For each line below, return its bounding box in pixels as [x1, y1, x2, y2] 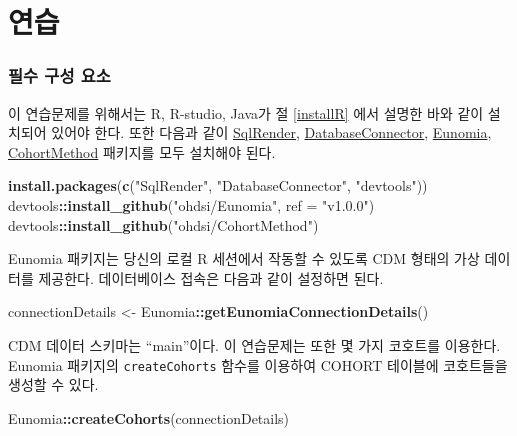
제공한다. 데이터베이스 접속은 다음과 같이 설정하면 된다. [38, 267, 384, 288]
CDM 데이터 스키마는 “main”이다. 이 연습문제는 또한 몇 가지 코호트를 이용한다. [8, 334, 501, 355]
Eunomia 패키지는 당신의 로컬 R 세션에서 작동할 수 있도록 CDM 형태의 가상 [8, 248, 480, 269]
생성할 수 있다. [8, 374, 99, 395]
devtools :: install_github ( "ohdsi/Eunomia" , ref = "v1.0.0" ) [8, 194, 375, 215]
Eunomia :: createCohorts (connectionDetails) [8, 407, 290, 428]
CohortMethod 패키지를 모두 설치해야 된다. [8, 141, 276, 162]
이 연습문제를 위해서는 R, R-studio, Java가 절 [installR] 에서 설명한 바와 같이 [8, 102, 484, 123]
